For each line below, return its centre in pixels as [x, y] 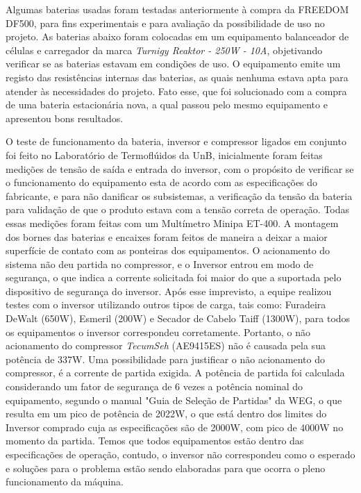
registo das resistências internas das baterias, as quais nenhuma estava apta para [177, 77]
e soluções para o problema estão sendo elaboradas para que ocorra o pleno [166, 468]
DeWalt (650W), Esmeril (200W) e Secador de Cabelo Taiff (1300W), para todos [178, 318]
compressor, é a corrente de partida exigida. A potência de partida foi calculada [175, 373]
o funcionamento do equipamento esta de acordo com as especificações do [162, 182]
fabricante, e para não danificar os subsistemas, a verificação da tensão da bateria [179, 195]
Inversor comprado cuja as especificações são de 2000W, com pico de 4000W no [175, 427]
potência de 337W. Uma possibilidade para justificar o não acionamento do [165, 359]
